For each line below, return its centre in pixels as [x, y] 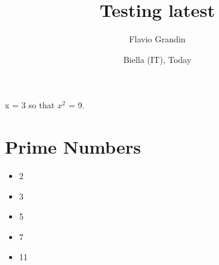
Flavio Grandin [157, 39]
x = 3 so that [30, 105]
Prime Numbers [73, 147]
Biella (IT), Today [157, 59]
